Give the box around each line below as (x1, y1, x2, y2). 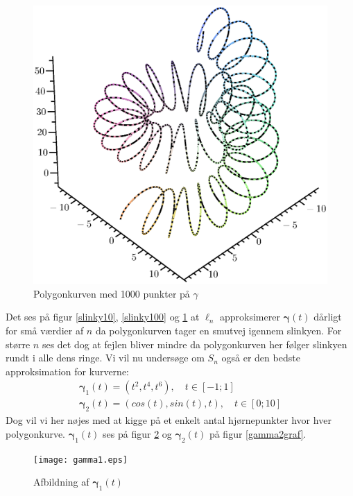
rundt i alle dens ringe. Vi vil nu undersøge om (6, 350, 205, 365)
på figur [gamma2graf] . (209, 426, 307, 441)
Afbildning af (33, 474, 89, 489)
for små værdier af (6, 323, 84, 337)
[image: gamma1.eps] (33, 454, 128, 465)
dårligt (313, 309, 342, 324)
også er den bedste (221, 350, 300, 365)
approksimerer (220, 309, 280, 324)
